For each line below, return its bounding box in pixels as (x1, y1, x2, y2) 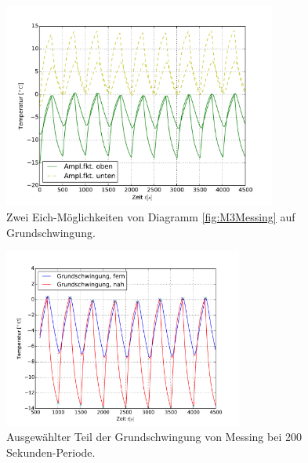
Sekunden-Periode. (6, 443, 96, 460)
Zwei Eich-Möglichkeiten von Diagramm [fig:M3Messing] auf (6, 208, 295, 224)
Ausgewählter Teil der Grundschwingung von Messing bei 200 (6, 428, 302, 445)
